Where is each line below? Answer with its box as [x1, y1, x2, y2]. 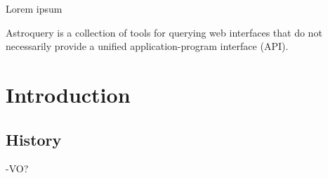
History [6, 128, 62, 150]
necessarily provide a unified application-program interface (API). [6, 39, 289, 53]
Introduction [6, 80, 131, 108]
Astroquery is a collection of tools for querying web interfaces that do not [6, 25, 322, 39]
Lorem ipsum [6, 1, 63, 15]
